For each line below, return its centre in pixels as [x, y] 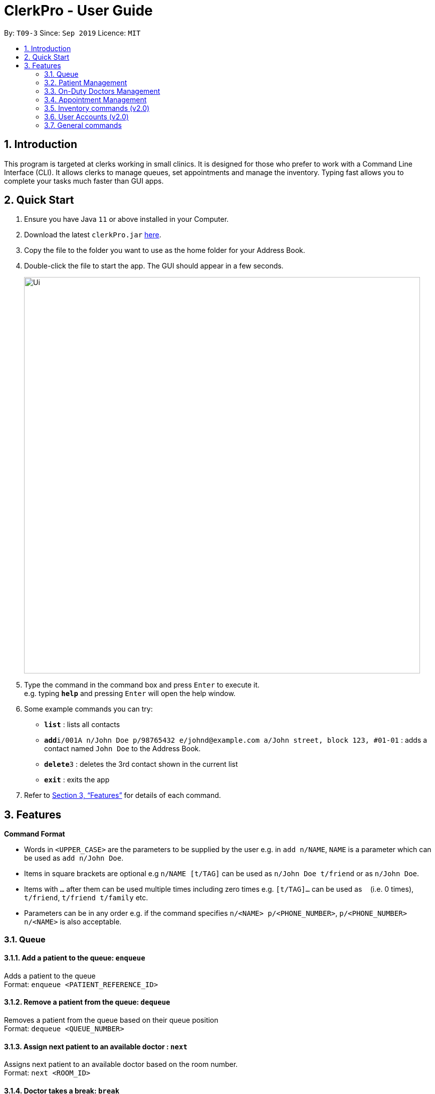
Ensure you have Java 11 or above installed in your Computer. [127, 219]
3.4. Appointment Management [95, 99]
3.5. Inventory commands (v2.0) [97, 108]
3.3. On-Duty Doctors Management [102, 91]
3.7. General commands [83, 125]
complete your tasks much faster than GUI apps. [84, 181]
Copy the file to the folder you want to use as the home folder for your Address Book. [165, 250]
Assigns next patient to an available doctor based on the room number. [121, 1064]
